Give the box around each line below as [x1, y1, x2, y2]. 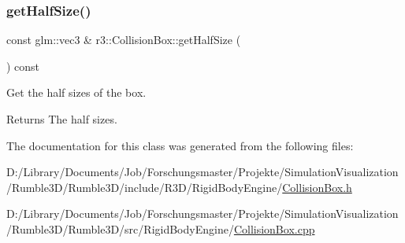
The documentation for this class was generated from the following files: [6, 137, 354, 153]
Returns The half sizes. [6, 111, 117, 127]
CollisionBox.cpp [233, 220, 315, 237]
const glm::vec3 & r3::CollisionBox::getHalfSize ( [6, 31, 241, 48]
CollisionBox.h [282, 179, 352, 195]
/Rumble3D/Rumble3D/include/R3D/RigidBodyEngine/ [6, 179, 283, 195]
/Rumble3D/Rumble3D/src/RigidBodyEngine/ [6, 220, 234, 237]
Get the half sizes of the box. [6, 84, 147, 101]
